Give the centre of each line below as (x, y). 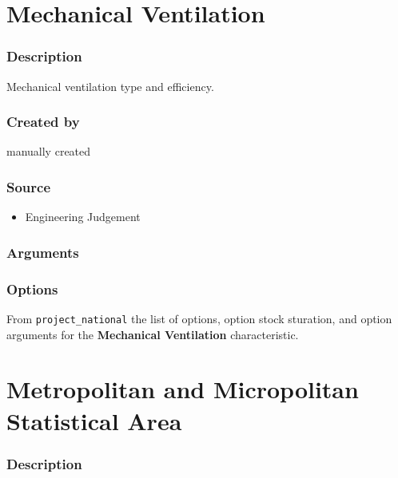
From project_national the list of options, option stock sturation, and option (199, 318)
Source (29, 186)
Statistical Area (94, 420)
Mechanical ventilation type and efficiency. (110, 86)
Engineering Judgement (83, 217)
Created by (43, 122)
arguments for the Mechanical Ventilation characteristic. (153, 334)
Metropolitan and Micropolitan (183, 389)
